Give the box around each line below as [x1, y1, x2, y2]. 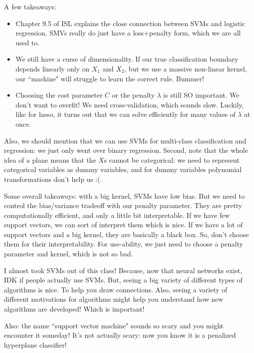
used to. [15, 37, 40, 47]
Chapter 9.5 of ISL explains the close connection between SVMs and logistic [15, 18, 246, 28]
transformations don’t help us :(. [4, 174, 102, 184]
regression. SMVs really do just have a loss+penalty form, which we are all [15, 28, 241, 38]
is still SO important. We [163, 90, 240, 100]
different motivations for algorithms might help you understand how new [4, 294, 223, 304]
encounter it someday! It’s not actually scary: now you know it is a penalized [4, 330, 236, 340]
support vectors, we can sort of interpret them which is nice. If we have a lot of [4, 219, 243, 230]
